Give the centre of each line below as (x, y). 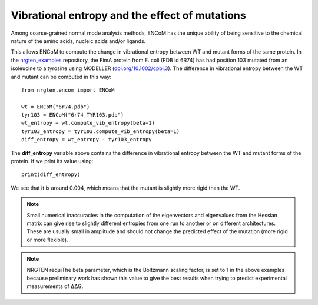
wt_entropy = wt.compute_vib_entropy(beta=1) (88, 123)
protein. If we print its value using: (52, 161)
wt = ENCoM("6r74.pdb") (56, 107)
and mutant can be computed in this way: (61, 77)
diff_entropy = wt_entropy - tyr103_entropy (87, 140)
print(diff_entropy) (51, 175)
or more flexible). (47, 240)
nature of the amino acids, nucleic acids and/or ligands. (78, 41)
